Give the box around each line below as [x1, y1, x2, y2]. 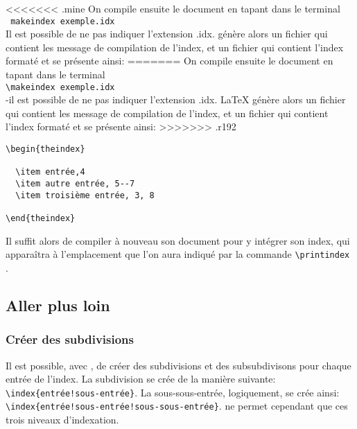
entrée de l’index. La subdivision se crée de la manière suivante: [6, 371, 276, 386]
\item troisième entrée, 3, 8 [15, 190, 155, 200]
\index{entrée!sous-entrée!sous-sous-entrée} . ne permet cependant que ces [6, 399, 348, 413]
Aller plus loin [6, 294, 110, 315]
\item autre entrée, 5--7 [15, 179, 135, 189]
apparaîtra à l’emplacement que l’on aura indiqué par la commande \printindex [6, 247, 350, 261]
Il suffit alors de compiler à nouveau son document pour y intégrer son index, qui [6, 233, 350, 247]
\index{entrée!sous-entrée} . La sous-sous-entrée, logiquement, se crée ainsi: [6, 385, 340, 399]
